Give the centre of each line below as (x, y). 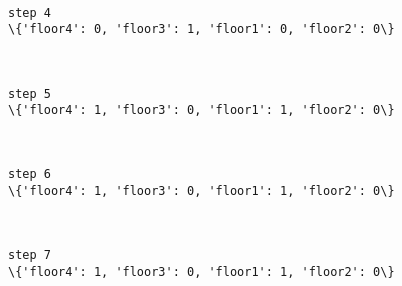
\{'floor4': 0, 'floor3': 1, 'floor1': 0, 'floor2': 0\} (201, 29)
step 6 (29, 174)
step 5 (29, 93)
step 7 (29, 255)
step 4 (29, 12)
